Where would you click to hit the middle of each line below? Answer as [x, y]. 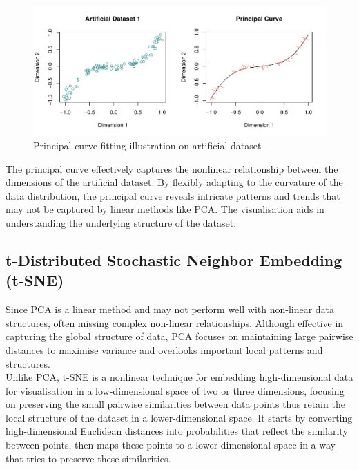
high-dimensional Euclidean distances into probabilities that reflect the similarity [177, 431]
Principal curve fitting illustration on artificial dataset [147, 145]
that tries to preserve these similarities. [88, 458]
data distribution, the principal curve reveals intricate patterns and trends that [173, 195]
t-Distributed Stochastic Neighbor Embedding [174, 260]
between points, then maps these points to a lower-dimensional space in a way [171, 445]
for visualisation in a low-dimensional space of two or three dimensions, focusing [175, 390]
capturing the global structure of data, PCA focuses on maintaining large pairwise [179, 336]
